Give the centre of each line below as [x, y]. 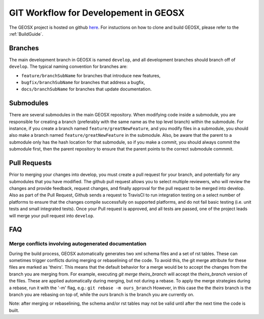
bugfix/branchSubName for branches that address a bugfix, [83, 83]
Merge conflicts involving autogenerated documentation [78, 244]
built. [14, 310]
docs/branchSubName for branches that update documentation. [86, 89]
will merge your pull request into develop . [52, 215]
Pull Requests [30, 163]
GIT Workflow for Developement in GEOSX [97, 13]
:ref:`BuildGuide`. [26, 34]
